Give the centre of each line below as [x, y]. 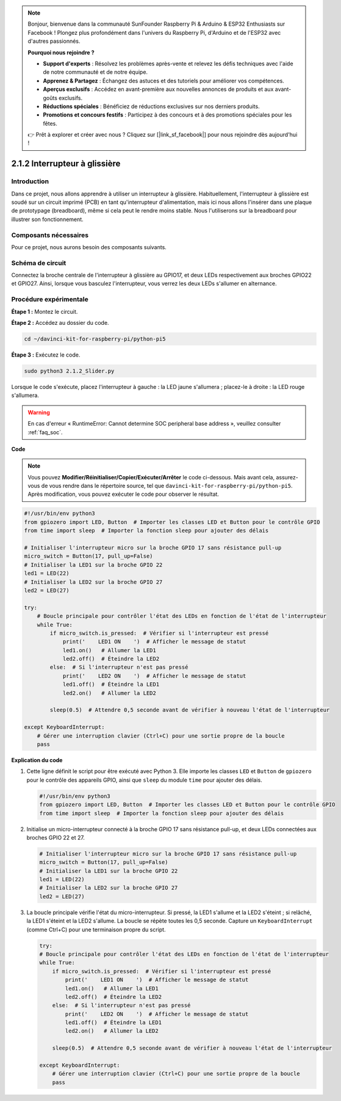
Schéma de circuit [39, 263]
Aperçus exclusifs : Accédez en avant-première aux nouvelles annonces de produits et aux [158, 89]
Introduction [30, 181]
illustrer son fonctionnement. [47, 219]
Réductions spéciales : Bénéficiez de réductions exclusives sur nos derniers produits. [151, 106]
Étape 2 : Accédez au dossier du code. [60, 323]
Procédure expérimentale [50, 299]
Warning [39, 412]
